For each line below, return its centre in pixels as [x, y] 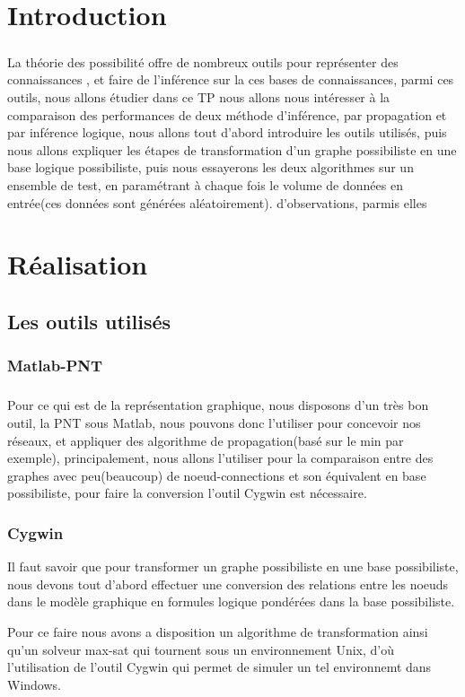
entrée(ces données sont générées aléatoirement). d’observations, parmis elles [217, 202]
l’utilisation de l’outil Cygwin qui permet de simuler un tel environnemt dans [219, 667]
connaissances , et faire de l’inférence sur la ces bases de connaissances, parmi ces [231, 79]
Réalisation [78, 264]
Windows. [34, 684]
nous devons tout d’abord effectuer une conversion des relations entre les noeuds [228, 584]
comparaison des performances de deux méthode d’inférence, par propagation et [227, 114]
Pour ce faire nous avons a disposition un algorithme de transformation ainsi [218, 632]
